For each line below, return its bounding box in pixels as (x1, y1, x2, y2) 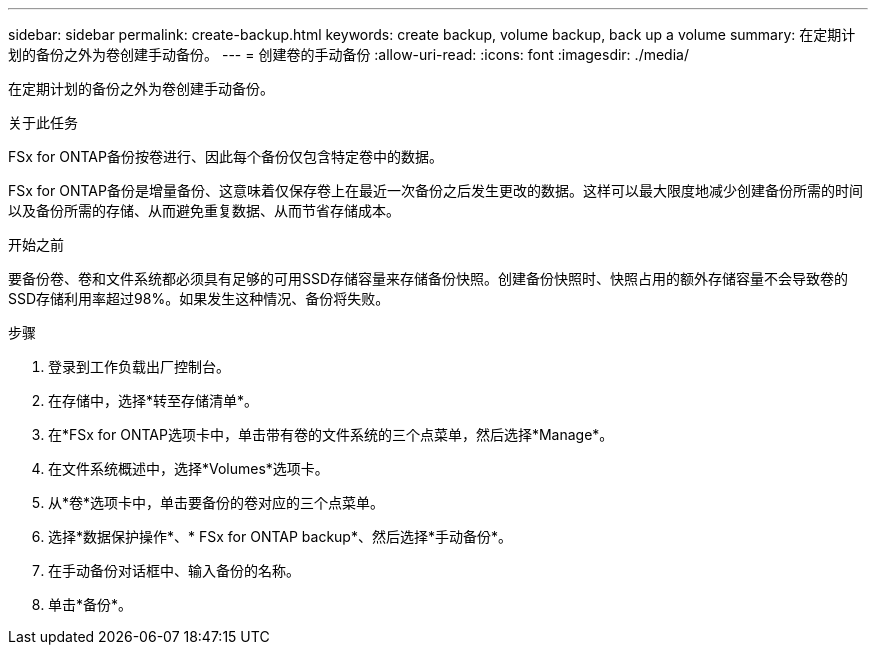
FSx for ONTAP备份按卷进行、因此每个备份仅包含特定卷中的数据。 (8, 148, 443, 165)
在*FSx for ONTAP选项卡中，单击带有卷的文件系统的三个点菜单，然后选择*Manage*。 (48, 426, 614, 443)
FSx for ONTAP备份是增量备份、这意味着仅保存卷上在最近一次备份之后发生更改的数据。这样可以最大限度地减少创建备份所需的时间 (8, 182, 863, 199)
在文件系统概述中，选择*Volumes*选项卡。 (48, 460, 329, 477)
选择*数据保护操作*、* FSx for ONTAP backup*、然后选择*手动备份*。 (48, 528, 512, 545)
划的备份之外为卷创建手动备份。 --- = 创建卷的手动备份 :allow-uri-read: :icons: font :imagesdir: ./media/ (8, 46, 689, 63)
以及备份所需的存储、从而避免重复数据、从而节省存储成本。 (8, 202, 400, 219)
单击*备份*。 (48, 596, 133, 613)
